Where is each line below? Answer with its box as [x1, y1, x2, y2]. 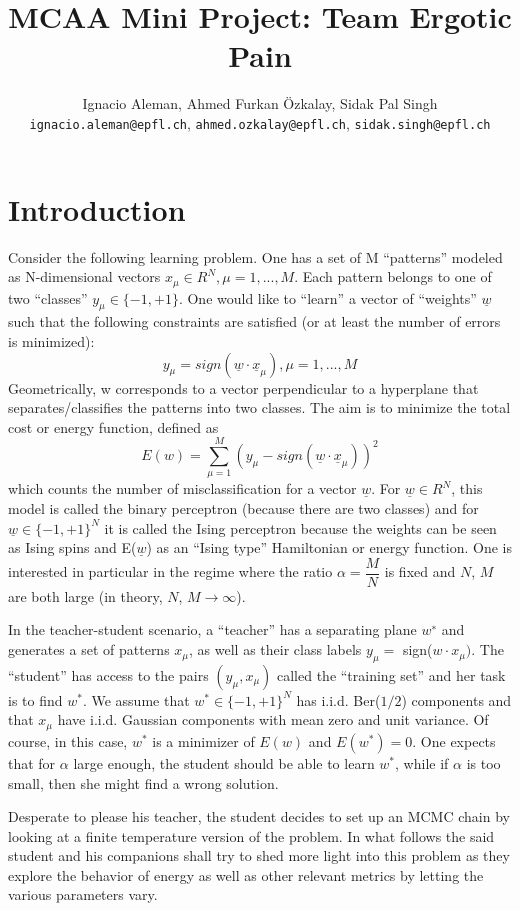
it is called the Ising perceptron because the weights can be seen [104, 517, 497, 538]
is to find [8, 689, 63, 710]
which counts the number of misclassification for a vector [8, 478, 357, 499]
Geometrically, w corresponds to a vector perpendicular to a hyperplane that [8, 377, 479, 398]
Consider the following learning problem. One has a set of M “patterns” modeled [8, 246, 503, 267]
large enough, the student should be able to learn [73, 752, 375, 773]
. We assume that [82, 689, 190, 710]
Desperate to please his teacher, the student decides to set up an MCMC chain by [8, 806, 510, 827]
